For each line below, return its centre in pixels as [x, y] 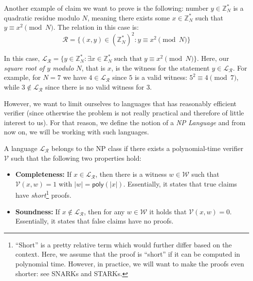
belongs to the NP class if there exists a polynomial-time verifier [147, 148]
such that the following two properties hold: [76, 158]
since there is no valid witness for [95, 87]
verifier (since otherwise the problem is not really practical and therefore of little [124, 113]
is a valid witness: [161, 77]
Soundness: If [38, 211]
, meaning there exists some [129, 17]
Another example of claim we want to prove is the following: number [106, 8]
